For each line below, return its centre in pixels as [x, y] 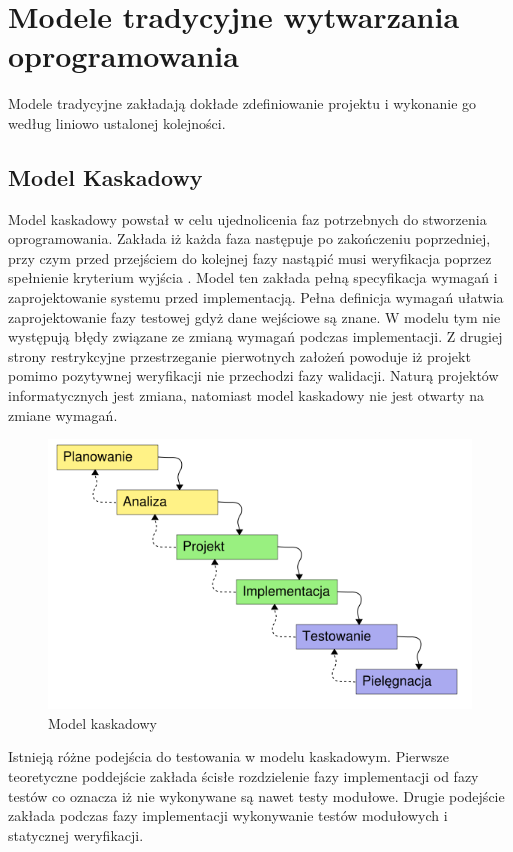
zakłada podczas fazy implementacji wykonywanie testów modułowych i [228, 815]
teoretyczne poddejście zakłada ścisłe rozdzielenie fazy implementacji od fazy [243, 775]
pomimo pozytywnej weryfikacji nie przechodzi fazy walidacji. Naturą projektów [253, 375]
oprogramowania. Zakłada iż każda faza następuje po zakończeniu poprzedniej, [249, 238]
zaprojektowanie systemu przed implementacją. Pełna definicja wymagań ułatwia [256, 297]
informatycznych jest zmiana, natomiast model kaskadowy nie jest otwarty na [246, 395]
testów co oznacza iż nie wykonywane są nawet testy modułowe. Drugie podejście [256, 795]
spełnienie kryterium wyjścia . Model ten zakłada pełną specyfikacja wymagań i [253, 277]
